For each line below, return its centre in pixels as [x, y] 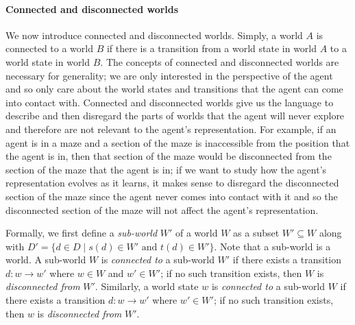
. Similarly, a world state [147, 286]
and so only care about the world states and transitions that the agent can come [174, 89]
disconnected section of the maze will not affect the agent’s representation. [162, 209]
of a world [197, 233]
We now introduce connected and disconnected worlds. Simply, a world [154, 35]
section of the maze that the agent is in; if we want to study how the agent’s [166, 169]
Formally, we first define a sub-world [82, 233]
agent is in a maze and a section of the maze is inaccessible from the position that [178, 142]
